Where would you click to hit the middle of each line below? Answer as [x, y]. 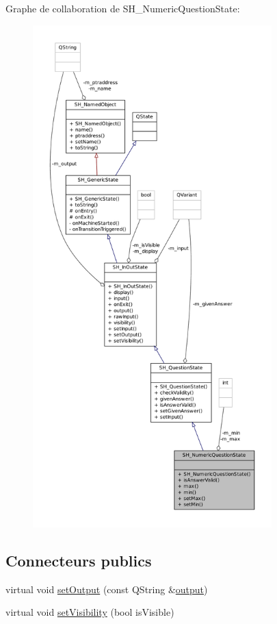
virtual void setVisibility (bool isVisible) [90, 612]
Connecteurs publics [79, 560]
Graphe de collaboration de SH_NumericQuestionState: [123, 8]
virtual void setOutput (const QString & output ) [107, 589]
